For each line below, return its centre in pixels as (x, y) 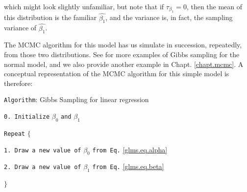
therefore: (18, 83)
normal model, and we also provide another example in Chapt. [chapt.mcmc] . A (124, 64)
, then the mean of (214, 6)
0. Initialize (27, 117)
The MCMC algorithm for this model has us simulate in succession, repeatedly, (123, 45)
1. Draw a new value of (43, 150)
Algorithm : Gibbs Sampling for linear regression (76, 99)
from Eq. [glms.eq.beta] (128, 166)
